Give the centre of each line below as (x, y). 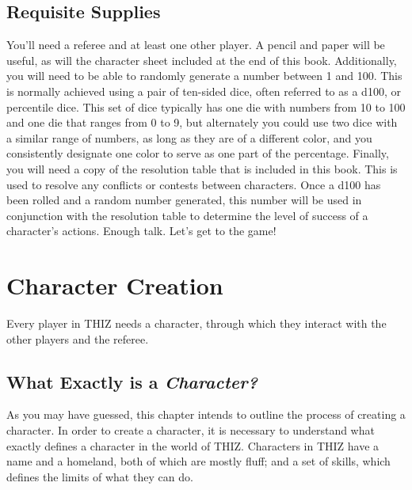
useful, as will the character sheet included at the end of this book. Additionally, (202, 60)
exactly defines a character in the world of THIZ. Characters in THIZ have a (193, 445)
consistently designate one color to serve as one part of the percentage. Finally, (198, 153)
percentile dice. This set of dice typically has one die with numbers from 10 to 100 (206, 106)
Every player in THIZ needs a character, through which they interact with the (196, 323)
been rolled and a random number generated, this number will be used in (184, 200)
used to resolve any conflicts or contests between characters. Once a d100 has (194, 184)
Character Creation (115, 285)
